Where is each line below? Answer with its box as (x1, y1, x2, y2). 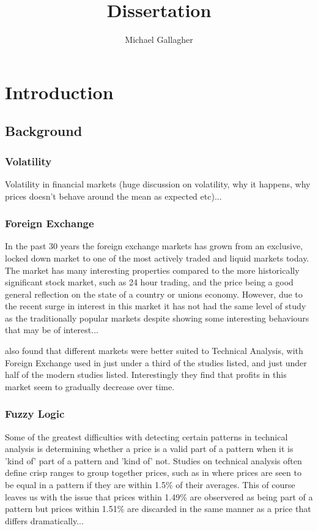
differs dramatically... (5, 514, 84, 527)
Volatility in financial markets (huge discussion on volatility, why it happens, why (5, 177, 311, 190)
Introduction (5, 79, 114, 104)
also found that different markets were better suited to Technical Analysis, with (5, 344, 303, 357)
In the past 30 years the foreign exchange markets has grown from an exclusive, (5, 239, 303, 252)
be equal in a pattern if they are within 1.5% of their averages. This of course (5, 478, 295, 491)
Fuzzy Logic (5, 406, 65, 421)
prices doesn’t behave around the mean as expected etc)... (5, 189, 222, 202)
